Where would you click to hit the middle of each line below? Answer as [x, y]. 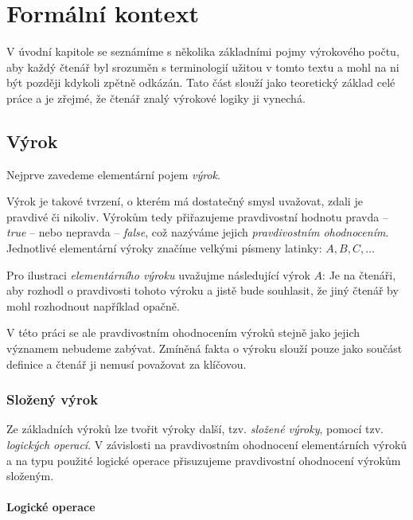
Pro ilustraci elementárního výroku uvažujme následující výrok [158, 274]
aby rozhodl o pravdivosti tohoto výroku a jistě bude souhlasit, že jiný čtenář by [203, 290]
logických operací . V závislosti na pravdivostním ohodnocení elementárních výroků [207, 445]
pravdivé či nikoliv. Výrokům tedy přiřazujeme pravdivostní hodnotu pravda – [197, 216]
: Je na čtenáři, [359, 274]
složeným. [30, 476]
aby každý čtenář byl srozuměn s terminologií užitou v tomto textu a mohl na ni [203, 66]
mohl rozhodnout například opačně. [93, 305]
